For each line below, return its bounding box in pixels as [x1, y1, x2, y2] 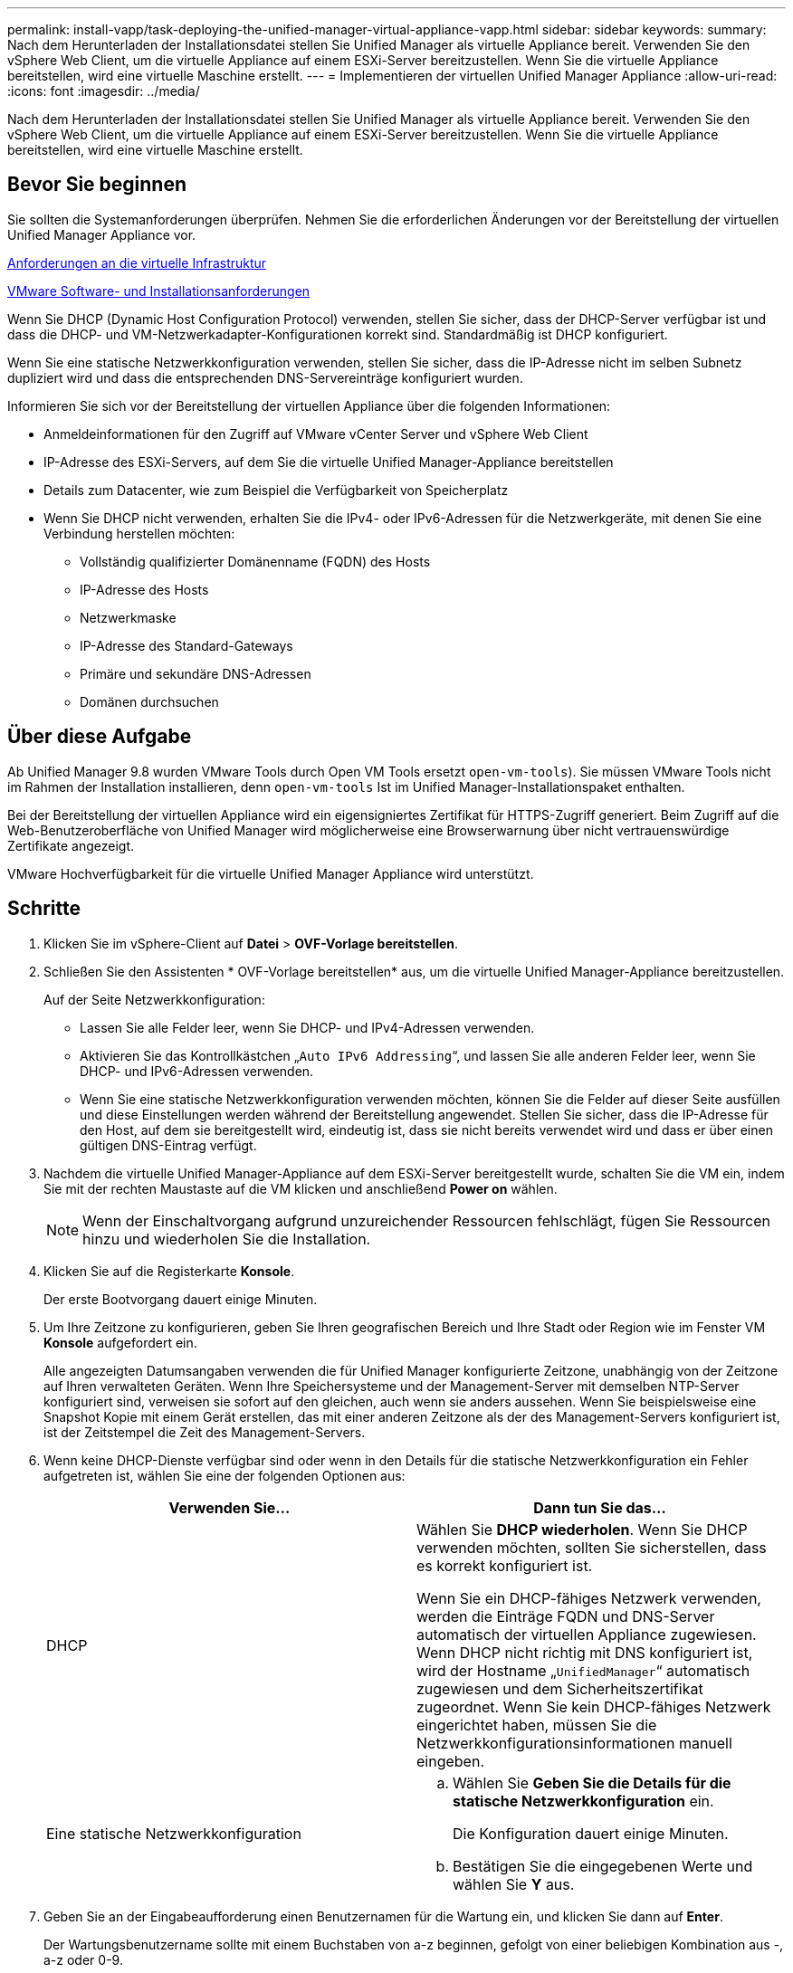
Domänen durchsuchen [80, 693, 219, 710]
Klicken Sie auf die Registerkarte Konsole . [43, 1263, 295, 1279]
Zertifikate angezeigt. [7, 837, 135, 853]
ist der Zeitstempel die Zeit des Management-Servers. [43, 1424, 366, 1440]
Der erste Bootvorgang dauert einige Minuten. [43, 1291, 318, 1307]
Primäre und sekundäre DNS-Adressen [80, 665, 311, 681]
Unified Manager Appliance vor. [7, 226, 196, 243]
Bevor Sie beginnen [7, 173, 187, 196]
